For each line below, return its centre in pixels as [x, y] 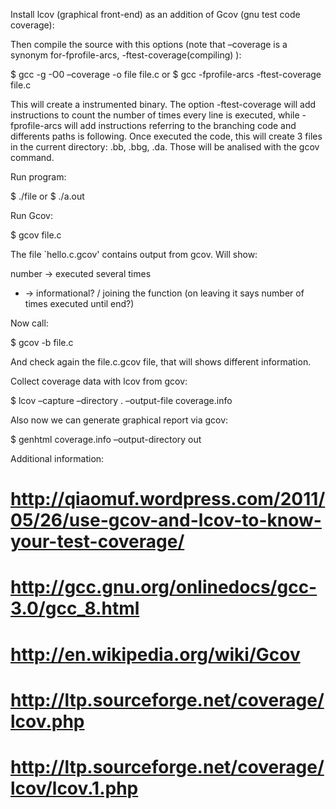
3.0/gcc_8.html [75, 608]
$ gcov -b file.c [42, 342]
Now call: [29, 323]
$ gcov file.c [36, 235]
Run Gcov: [31, 215]
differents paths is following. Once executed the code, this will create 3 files [166, 136]
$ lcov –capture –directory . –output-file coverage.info [121, 400]
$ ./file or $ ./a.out [47, 196]
